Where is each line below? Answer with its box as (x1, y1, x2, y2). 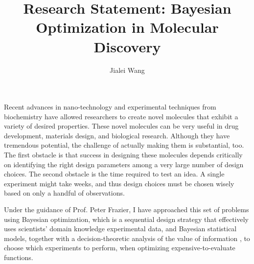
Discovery (93, 36, 161, 56)
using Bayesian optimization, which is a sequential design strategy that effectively (4, 214, 249, 224)
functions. (4, 252, 33, 262)
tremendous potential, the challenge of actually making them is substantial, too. (4, 140, 244, 150)
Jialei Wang (110, 65, 145, 75)
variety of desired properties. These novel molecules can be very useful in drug (4, 121, 239, 131)
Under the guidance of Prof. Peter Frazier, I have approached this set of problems (4, 204, 249, 215)
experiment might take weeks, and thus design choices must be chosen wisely (4, 178, 234, 188)
